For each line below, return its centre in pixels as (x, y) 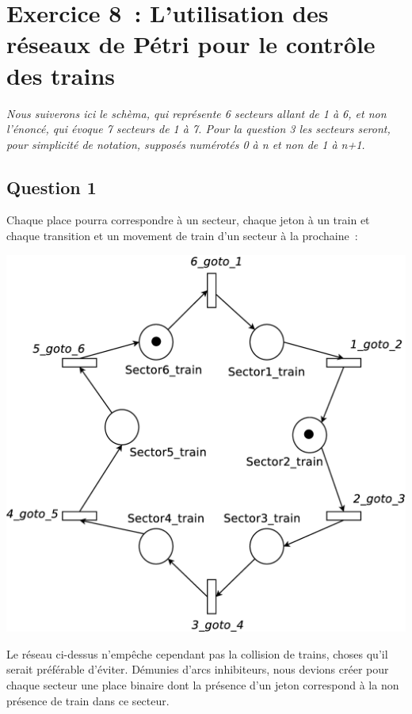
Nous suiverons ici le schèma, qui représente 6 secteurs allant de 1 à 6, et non (196, 113)
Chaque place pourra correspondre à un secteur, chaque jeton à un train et (188, 220)
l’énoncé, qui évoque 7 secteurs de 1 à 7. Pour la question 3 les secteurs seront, (198, 129)
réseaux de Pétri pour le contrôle (191, 44)
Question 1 (51, 187)
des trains (61, 75)
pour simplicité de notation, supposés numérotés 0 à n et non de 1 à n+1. (186, 144)
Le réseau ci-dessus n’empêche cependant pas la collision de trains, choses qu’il (197, 653)
